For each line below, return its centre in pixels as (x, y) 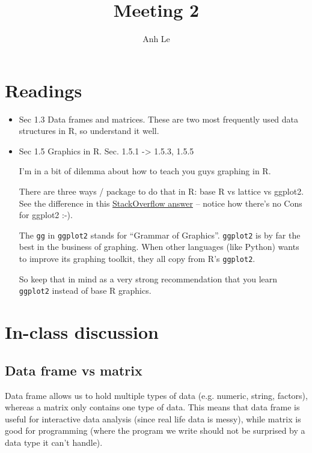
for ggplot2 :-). (46, 215)
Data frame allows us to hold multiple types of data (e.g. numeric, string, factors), (156, 395)
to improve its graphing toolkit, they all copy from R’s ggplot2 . (137, 259)
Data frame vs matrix (74, 370)
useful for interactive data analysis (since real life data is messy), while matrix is (153, 418)
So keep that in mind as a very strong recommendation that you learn (148, 278)
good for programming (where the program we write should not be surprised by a (155, 430)
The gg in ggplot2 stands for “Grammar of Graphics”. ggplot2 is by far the (160, 235)
